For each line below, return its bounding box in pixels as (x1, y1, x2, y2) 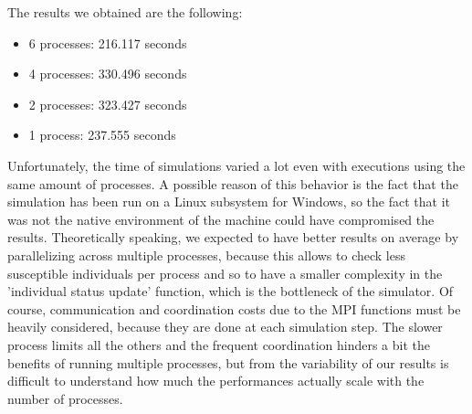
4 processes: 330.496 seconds (28, 64, 187, 83)
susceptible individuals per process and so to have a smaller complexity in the (7, 263, 443, 282)
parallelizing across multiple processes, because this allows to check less (7, 245, 405, 264)
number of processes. (7, 388, 123, 408)
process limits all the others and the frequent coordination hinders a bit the (7, 334, 430, 354)
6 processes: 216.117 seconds (28, 33, 187, 52)
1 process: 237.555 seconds (28, 125, 176, 144)
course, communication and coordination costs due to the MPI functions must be (7, 299, 461, 318)
